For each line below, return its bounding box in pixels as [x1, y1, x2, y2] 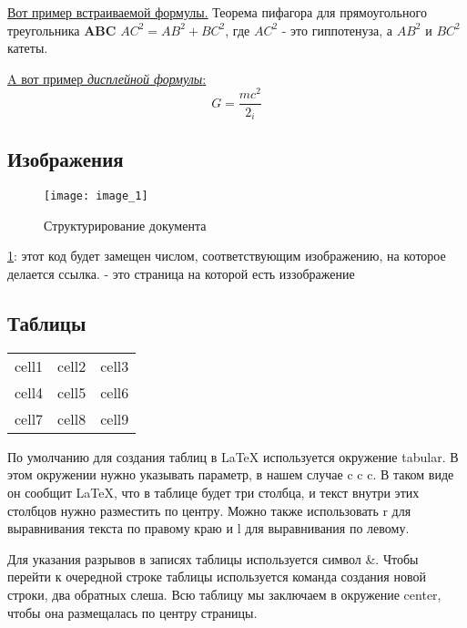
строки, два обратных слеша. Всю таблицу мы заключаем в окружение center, [7, 584, 442, 603]
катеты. [7, 38, 48, 57]
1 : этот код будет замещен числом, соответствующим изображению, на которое [7, 246, 446, 265]
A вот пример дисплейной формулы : [7, 68, 207, 88]
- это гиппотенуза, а [281, 20, 393, 39]
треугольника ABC [7, 20, 117, 39]
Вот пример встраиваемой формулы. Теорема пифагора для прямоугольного [7, 3, 427, 21]
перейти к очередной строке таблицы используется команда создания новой [7, 567, 426, 586]
